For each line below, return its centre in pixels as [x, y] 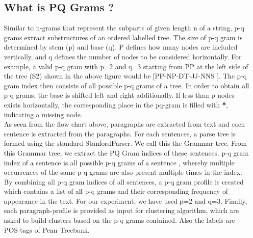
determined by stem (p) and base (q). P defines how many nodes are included [121, 47]
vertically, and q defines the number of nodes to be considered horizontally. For [123, 56]
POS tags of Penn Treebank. [47, 229]
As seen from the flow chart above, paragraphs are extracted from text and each [125, 124]
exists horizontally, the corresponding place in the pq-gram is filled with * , [116, 104]
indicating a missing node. [43, 114]
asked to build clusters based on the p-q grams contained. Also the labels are [120, 220]
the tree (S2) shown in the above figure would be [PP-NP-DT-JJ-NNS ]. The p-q [126, 76]
